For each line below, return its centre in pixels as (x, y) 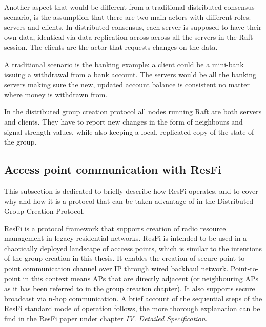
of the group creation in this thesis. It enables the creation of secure (111, 258)
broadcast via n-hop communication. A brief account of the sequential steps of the (133, 298)
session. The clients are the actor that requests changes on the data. (111, 47)
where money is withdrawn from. (56, 94)
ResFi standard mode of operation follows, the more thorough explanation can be (132, 308)
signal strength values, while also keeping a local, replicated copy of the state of (129, 131)
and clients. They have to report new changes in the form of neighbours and (124, 121)
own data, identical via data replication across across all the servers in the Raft (129, 37)
